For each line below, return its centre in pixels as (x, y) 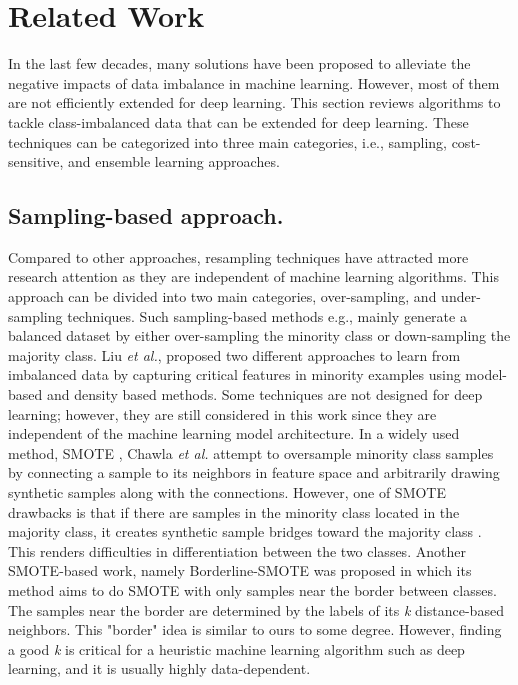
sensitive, (36, 161)
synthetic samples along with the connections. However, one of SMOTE (227, 492)
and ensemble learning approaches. (174, 161)
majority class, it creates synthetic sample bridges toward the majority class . (245, 531)
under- (461, 296)
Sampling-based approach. (146, 215)
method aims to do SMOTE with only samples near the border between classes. (252, 589)
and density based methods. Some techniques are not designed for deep (264, 394)
